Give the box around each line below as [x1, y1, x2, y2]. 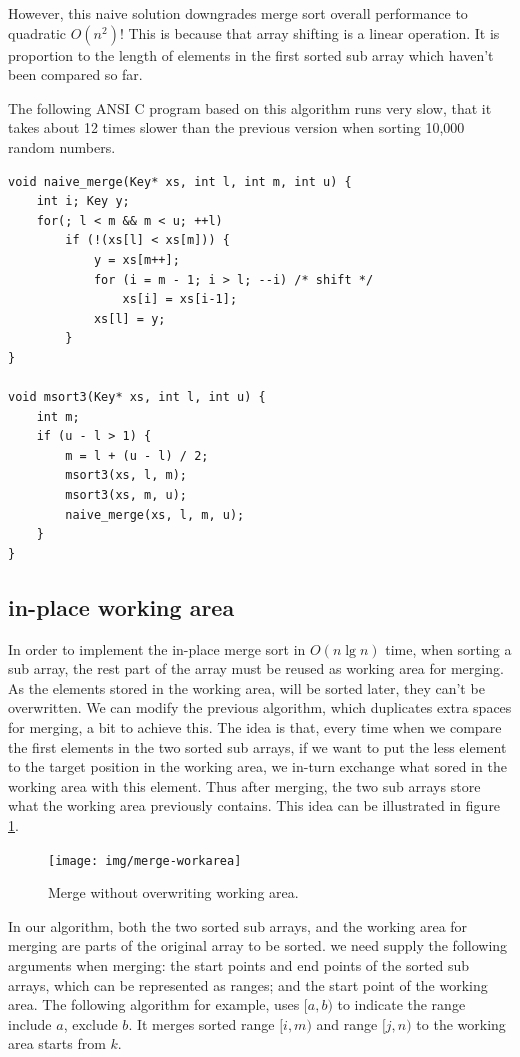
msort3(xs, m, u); [65, 488, 187, 503]
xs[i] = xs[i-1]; [122, 292, 238, 307]
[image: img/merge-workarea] [48, 853, 242, 868]
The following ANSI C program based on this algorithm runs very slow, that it [8, 97, 492, 118]
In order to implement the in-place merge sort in [8, 638, 306, 659]
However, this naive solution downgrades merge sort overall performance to [8, 3, 468, 23]
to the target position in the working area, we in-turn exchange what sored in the [8, 756, 507, 777]
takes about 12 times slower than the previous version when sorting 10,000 [8, 117, 465, 138]
